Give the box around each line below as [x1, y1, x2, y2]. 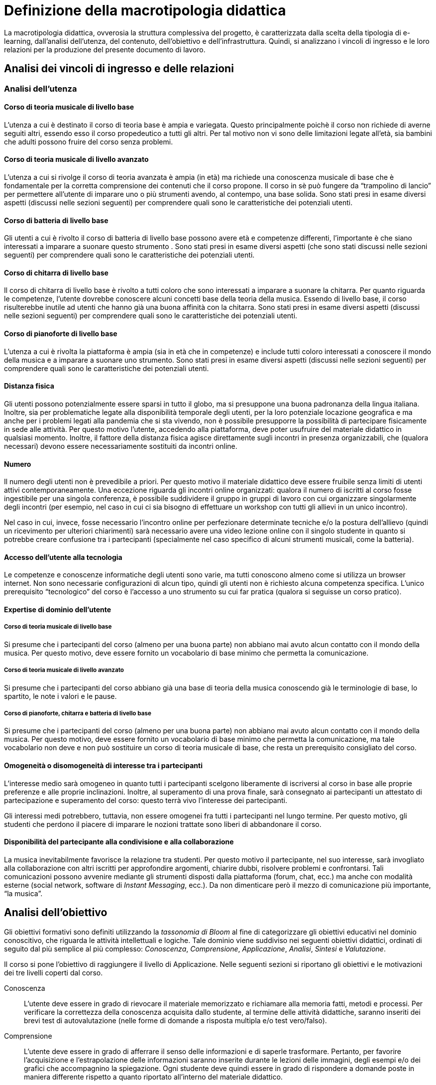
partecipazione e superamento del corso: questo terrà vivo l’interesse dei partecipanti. [4, 796, 287, 805]
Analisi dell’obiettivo [4, 906, 108, 919]
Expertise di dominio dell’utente [4, 605, 111, 614]
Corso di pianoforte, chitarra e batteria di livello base [4, 709, 151, 717]
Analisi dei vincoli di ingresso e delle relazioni [4, 62, 234, 75]
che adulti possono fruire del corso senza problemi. [4, 137, 173, 146]
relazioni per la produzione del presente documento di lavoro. [4, 45, 206, 54]
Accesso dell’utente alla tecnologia [4, 552, 122, 561]
